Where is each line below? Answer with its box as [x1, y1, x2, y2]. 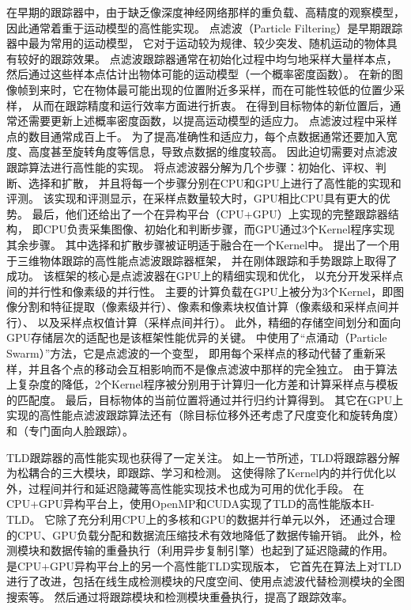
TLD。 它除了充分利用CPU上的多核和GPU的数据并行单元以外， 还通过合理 [6, 511, 396, 527]
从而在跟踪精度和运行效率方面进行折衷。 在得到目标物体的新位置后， [32, 97, 390, 113]
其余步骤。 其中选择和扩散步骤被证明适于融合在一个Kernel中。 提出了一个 [6, 236, 389, 252]
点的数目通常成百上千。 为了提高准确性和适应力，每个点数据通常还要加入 [6, 127, 386, 144]
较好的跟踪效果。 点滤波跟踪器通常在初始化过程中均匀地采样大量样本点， [17, 50, 398, 66]
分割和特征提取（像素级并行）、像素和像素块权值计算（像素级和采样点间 [17, 298, 388, 315]
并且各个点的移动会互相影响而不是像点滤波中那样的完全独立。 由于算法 [28, 360, 398, 377]
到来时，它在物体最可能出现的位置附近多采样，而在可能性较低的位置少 [28, 81, 394, 97]
